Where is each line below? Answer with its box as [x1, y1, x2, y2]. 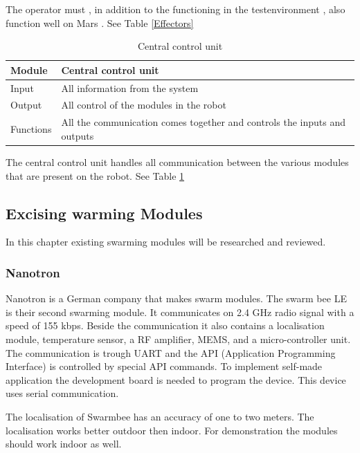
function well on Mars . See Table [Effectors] [6, 15, 194, 30]
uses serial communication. [6, 386, 119, 400]
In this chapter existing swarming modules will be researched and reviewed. [6, 234, 326, 249]
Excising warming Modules [6, 202, 203, 223]
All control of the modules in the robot [61, 98, 226, 112]
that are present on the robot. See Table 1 [6, 168, 185, 183]
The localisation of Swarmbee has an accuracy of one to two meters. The [6, 409, 314, 423]
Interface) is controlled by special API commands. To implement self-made [6, 359, 323, 373]
